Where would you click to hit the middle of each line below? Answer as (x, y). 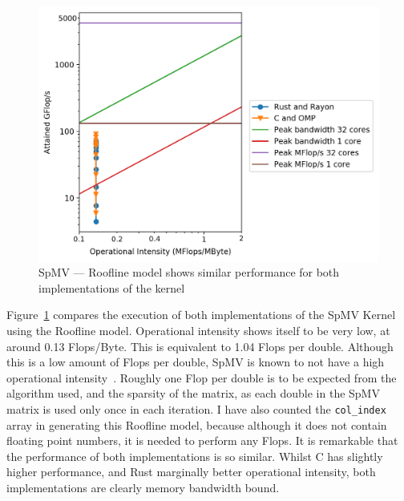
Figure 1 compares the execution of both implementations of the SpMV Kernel (201, 315)
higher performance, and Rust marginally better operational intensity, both (191, 472)
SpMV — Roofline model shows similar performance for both (189, 272)
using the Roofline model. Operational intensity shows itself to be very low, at (198, 330)
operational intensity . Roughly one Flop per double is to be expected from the (202, 377)
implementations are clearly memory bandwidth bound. (143, 487)
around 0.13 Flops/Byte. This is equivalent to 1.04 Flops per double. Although (200, 346)
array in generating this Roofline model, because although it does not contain (197, 424)
